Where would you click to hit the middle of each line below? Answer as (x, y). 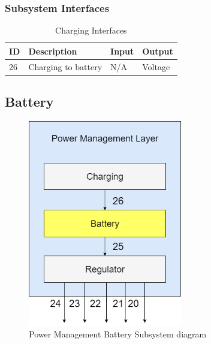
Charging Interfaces (91, 30)
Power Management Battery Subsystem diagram (118, 334)
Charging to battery (65, 66)
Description (53, 51)
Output (158, 51)
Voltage (156, 66)
